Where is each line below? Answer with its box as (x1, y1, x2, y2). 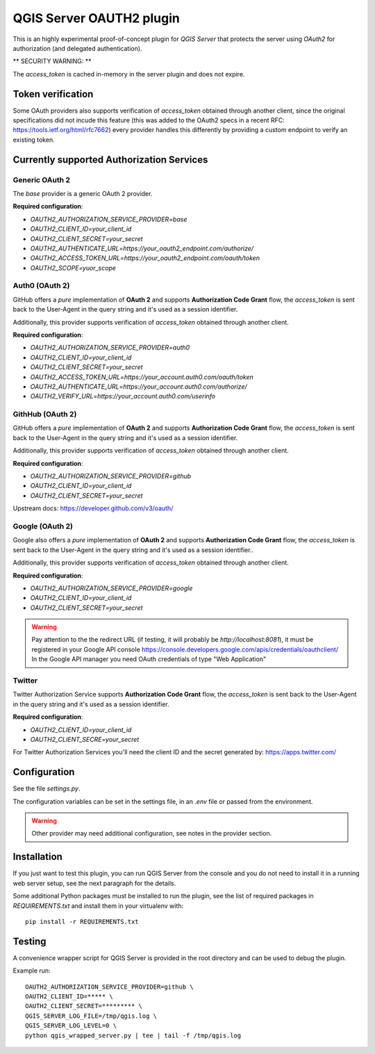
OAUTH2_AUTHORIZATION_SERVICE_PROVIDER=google (30, 584, 193, 592)
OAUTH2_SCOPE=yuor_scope (30, 263, 117, 272)
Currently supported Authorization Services (12, 154, 208, 165)
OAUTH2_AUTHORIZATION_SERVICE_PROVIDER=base (30, 215, 187, 223)
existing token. (12, 136, 55, 144)
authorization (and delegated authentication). (12, 44, 142, 52)
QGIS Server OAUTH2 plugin (12, 10, 180, 26)
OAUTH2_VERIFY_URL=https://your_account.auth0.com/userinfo (30, 392, 216, 400)
